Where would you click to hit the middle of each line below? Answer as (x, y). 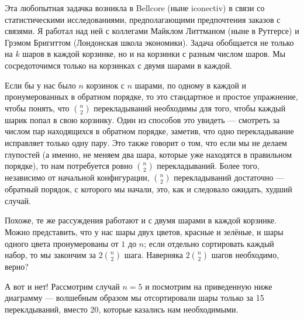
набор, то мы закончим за (51, 255)
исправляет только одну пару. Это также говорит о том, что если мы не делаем (146, 142)
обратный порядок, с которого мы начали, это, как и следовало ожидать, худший (148, 189)
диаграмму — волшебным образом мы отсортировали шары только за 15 (134, 298)
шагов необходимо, (245, 255)
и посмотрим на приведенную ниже (209, 286)
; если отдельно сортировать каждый (209, 243)
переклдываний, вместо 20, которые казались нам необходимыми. (122, 309)
